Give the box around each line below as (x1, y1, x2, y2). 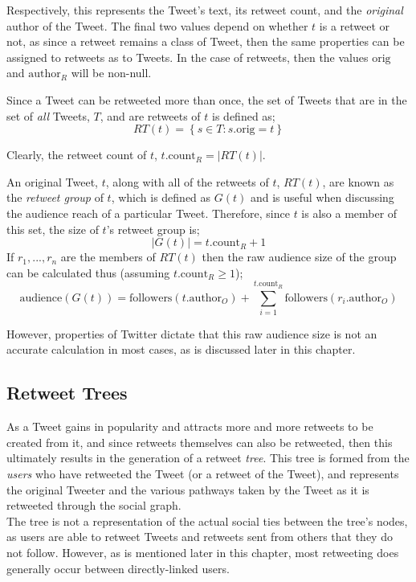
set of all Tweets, (6, 107, 90, 124)
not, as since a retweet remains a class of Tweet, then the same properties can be (6, 33, 405, 50)
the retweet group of (6, 189, 104, 206)
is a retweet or (319, 17, 390, 34)
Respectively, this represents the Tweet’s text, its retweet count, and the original (6, 2, 403, 18)
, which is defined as (111, 189, 211, 206)
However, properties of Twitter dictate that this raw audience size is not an (6, 325, 377, 342)
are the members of (60, 248, 156, 265)
